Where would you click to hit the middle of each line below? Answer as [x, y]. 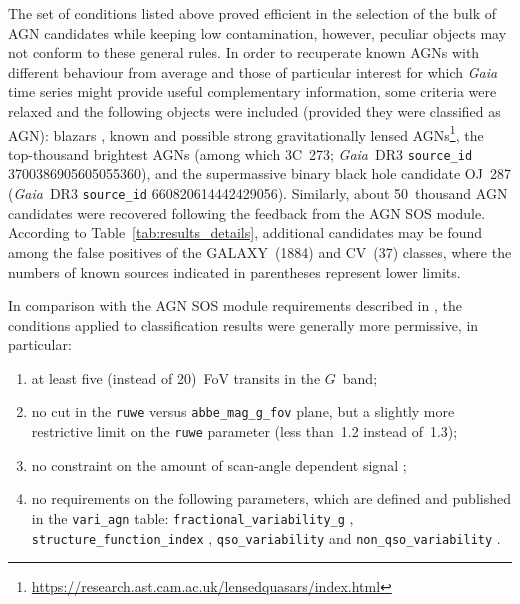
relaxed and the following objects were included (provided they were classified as [254, 110]
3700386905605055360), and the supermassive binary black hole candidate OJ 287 [259, 173]
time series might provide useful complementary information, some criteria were [252, 91]
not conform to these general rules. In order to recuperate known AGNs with [244, 52]
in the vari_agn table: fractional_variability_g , [192, 517]
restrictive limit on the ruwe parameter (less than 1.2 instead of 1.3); [244, 431]
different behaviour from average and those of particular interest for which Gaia [253, 71]
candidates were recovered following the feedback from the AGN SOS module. [247, 212]
